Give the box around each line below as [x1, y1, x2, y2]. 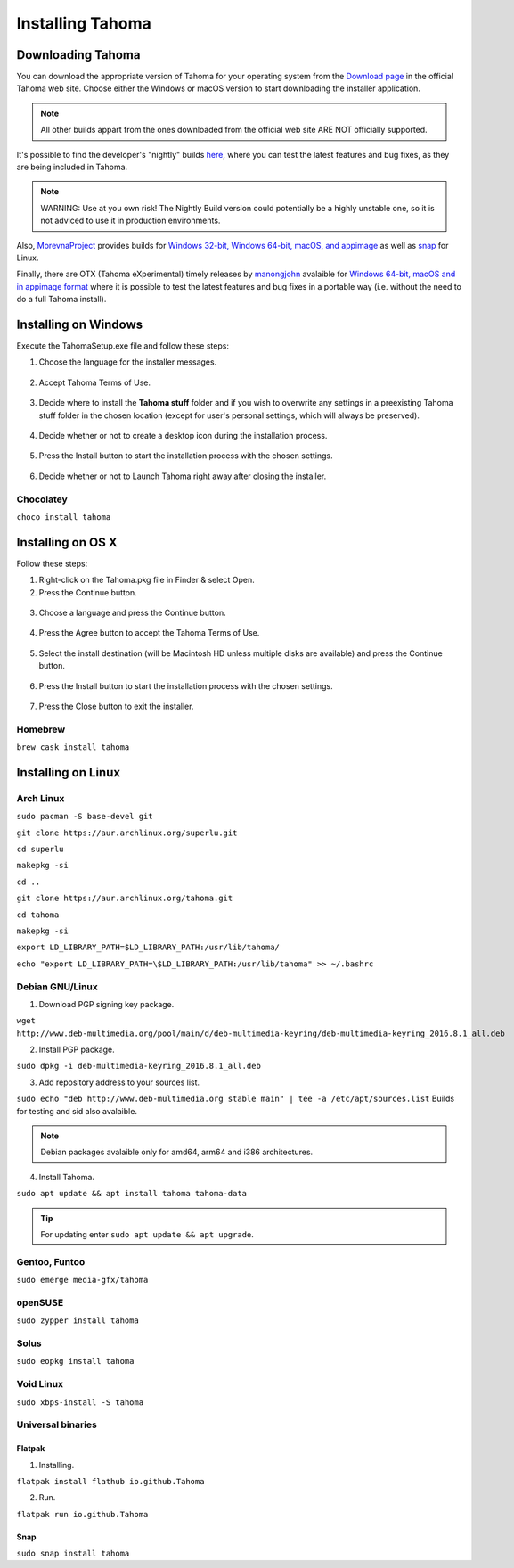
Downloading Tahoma [16, 47, 141, 62]
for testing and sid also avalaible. [16, 1105, 138, 1116]
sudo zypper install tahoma [16, 1316, 140, 1326]
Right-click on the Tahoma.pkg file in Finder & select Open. [38, 575, 255, 586]
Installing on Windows [16, 316, 143, 332]
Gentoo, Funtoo [16, 1255, 86, 1268]
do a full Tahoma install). [16, 294, 107, 305]
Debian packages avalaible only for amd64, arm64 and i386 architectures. [40, 1146, 314, 1158]
